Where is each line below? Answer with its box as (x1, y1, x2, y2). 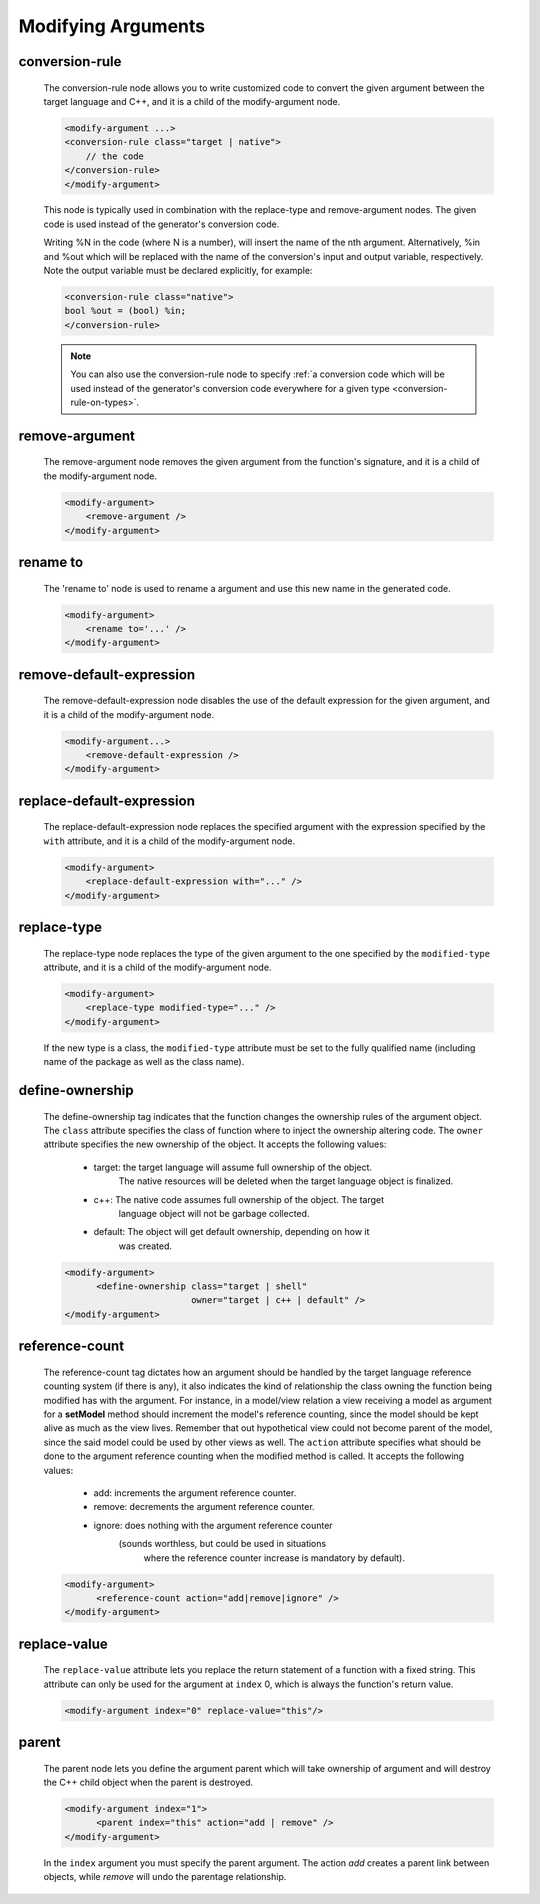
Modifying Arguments (18, 15, 205, 37)
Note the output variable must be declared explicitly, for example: (43, 265, 313, 277)
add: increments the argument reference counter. (93, 1486, 297, 1499)
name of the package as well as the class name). (43, 1056, 245, 1068)
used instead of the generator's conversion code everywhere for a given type (70, 382, 390, 394)
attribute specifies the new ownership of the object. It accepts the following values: (43, 1138, 387, 1150)
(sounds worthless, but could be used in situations (118, 1538, 327, 1550)
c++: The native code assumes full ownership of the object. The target (93, 1193, 385, 1205)
